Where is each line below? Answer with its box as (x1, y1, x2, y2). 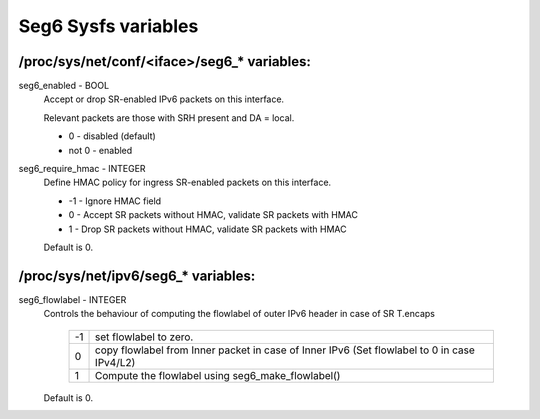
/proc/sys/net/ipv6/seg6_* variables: (18, 267, 256, 284)
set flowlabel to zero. (95, 330, 194, 344)
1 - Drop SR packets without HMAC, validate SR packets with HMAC (68, 223, 347, 235)
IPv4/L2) (95, 355, 136, 369)
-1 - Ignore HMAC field (68, 195, 162, 207)
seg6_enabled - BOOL (18, 80, 110, 92)
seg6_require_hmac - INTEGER (18, 163, 146, 175)
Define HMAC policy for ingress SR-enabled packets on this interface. (43, 176, 332, 189)
